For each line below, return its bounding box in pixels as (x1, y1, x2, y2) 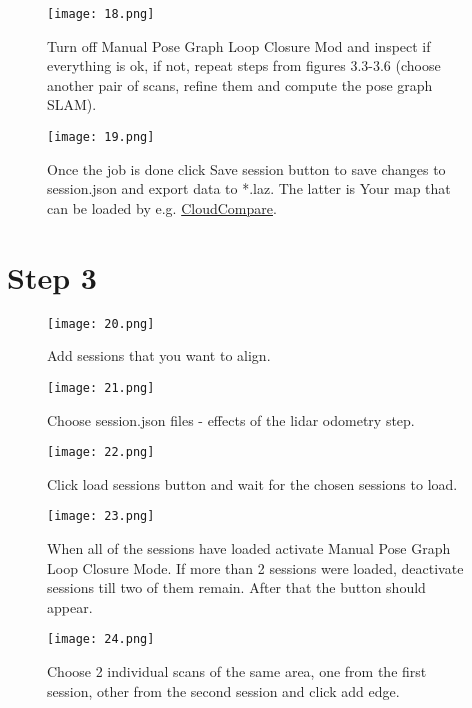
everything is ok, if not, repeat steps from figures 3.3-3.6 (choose (47, 55, 441, 76)
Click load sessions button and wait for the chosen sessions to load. (47, 473, 458, 494)
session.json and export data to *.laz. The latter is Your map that (47, 178, 451, 199)
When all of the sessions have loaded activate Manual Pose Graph (47, 538, 451, 558)
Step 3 (7, 256, 97, 297)
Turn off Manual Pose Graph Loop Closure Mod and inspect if (47, 35, 431, 56)
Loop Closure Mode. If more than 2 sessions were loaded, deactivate (47, 557, 464, 578)
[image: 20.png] (47, 316, 155, 331)
